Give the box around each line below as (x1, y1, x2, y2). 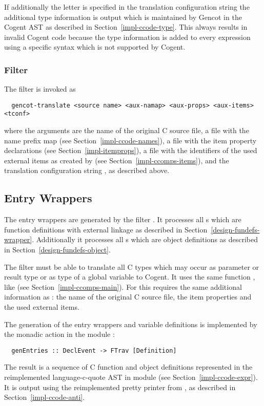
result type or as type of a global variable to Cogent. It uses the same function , (4, 271, 255, 282)
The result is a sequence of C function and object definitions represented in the (4, 361, 253, 372)
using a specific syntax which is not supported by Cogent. (4, 41, 186, 52)
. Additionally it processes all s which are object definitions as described (32, 234, 258, 245)
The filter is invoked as (4, 83, 76, 94)
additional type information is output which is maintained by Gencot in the (4, 11, 242, 22)
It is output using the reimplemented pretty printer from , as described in (4, 381, 236, 392)
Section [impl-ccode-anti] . (4, 392, 85, 402)
